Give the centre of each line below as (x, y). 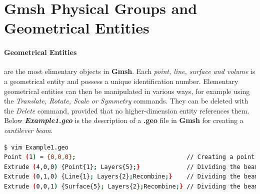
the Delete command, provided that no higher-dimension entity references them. (127, 110)
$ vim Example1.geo (36, 147)
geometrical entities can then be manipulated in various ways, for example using (127, 91)
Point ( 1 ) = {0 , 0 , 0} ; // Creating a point (129, 157)
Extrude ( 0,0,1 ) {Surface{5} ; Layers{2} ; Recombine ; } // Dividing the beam (131, 186)
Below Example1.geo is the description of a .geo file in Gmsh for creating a (124, 120)
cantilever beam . (28, 130)
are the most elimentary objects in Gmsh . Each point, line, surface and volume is (130, 71)
